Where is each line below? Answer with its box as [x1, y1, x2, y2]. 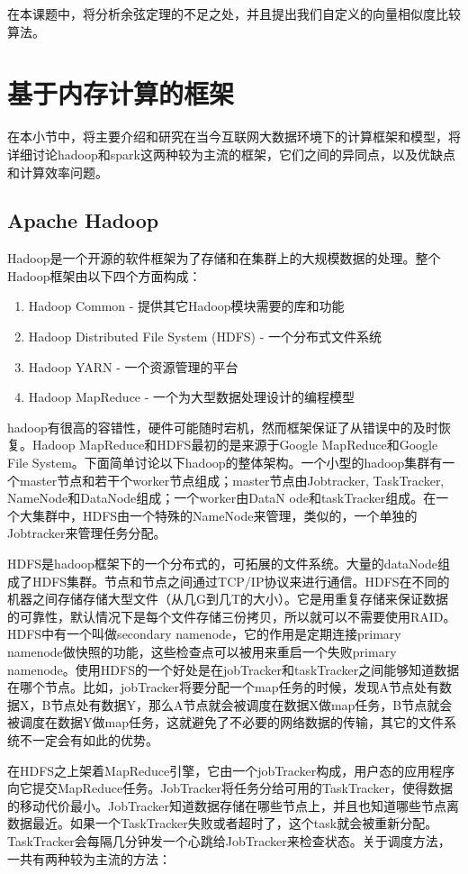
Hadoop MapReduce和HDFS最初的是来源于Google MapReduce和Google [31, 435, 438, 454]
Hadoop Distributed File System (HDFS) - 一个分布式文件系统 [28, 327, 382, 346]
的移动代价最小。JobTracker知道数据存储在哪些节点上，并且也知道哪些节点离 [7, 796, 459, 815]
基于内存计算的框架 [7, 75, 235, 112]
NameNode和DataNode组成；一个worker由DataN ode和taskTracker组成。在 [7, 488, 436, 507]
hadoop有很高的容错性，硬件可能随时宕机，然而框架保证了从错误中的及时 [7, 417, 438, 436]
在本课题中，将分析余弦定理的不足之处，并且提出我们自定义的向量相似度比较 [7, 5, 461, 23]
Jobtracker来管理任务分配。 [7, 523, 166, 542]
